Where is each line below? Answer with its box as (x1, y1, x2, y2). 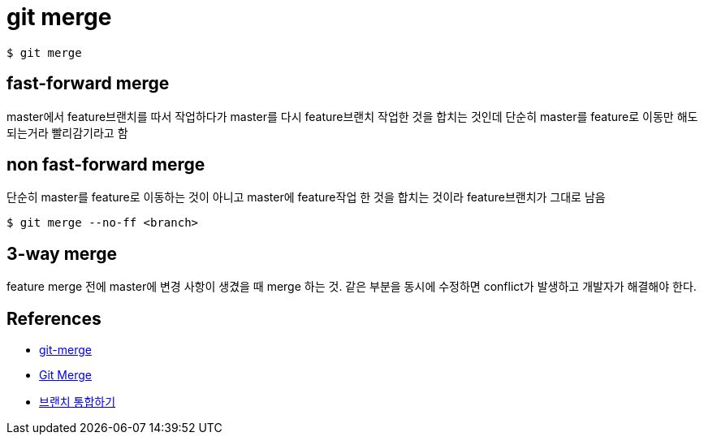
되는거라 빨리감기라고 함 (6, 125, 128, 140)
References (6, 308, 101, 329)
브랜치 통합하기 (39, 395, 116, 409)
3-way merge (6, 243, 118, 264)
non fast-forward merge (6, 154, 205, 175)
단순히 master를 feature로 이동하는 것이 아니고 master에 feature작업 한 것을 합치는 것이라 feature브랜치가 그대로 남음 (6, 190, 606, 205)
